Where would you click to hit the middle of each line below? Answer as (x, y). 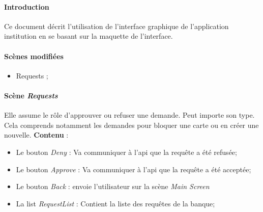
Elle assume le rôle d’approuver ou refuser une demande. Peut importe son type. (129, 115)
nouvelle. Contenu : (36, 135)
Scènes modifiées (34, 56)
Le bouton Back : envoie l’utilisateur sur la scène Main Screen (113, 186)
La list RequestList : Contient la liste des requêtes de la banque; (115, 203)
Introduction (27, 6)
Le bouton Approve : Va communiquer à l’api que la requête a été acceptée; (134, 169)
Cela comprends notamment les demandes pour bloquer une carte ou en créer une (131, 125)
